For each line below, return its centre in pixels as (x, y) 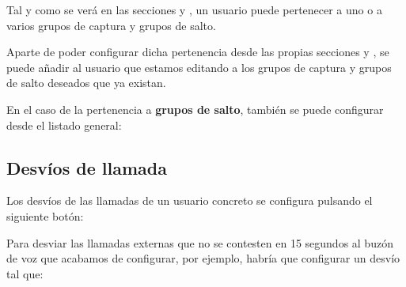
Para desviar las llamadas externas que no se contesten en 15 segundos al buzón (200, 242)
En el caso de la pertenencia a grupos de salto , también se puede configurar (195, 109)
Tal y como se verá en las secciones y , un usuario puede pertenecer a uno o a (194, 9)
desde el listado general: (64, 125)
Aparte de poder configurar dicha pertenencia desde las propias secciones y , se (198, 52)
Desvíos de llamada (87, 167)
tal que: (25, 273)
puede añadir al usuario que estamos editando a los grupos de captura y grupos (199, 67)
